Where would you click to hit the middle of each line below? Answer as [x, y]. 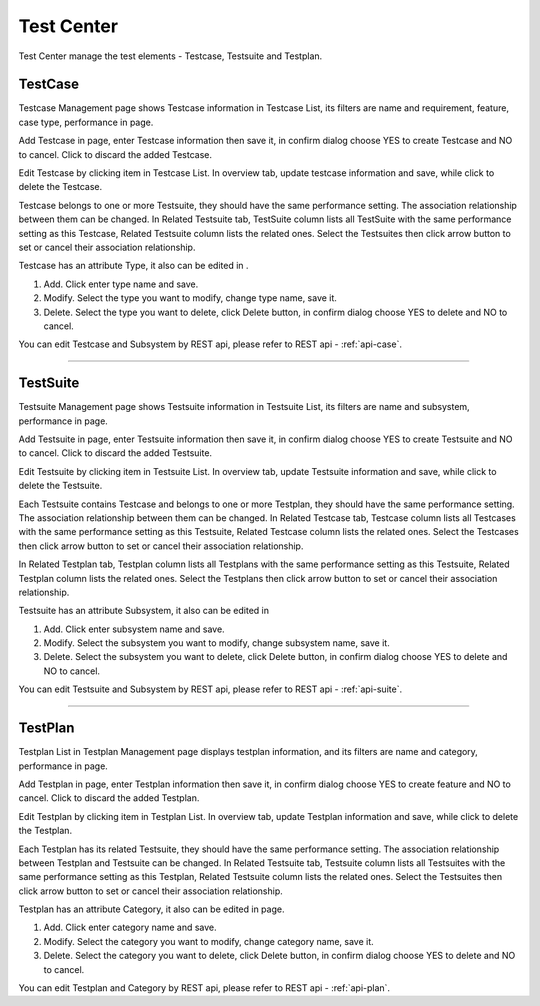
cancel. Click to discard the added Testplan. [109, 798]
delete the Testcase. [60, 187]
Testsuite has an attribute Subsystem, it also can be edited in [144, 611]
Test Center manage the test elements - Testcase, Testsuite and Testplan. [170, 56]
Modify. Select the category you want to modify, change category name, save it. [208, 941]
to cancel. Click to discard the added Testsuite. [115, 453]
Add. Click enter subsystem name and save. [134, 629]
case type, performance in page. [86, 122]
